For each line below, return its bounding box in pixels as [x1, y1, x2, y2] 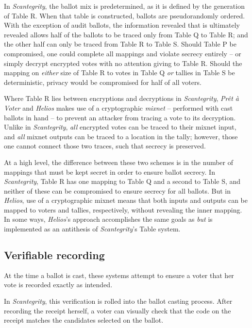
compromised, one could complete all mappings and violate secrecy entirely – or [4, 48, 241, 58]
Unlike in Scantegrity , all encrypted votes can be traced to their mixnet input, [4, 122, 236, 132]
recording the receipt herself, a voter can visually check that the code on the [4, 305, 231, 315]
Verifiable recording [4, 247, 105, 262]
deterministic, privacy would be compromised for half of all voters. [4, 77, 202, 87]
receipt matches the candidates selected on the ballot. [4, 315, 164, 325]
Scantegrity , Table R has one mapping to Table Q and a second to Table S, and [4, 176, 241, 186]
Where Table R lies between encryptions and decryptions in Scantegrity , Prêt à [4, 93, 239, 103]
